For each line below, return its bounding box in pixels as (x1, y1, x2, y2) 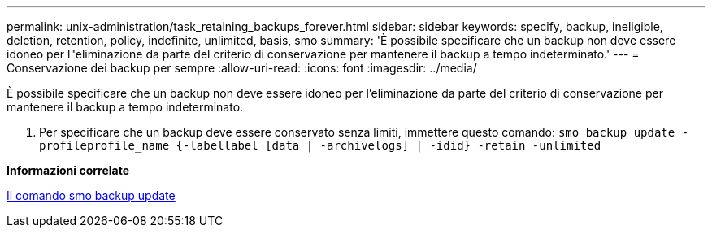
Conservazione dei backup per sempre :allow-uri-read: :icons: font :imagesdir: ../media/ (7, 61, 477, 75)
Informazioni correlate (7, 163, 130, 177)
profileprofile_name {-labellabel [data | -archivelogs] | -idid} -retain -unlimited (39, 139, 601, 152)
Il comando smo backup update (7, 188, 176, 202)
